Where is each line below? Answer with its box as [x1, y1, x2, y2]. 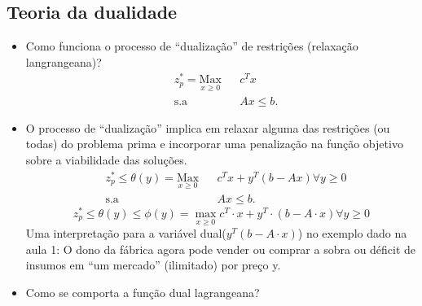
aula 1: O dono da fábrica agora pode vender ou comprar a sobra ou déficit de [25, 240, 416, 257]
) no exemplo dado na [297, 225, 407, 242]
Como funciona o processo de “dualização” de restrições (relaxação [25, 37, 358, 55]
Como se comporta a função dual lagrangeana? [25, 283, 260, 300]
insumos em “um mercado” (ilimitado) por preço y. [25, 256, 281, 273]
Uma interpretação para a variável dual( [25, 225, 226, 242]
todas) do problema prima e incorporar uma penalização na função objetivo [25, 135, 403, 152]
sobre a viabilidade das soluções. [25, 151, 187, 168]
